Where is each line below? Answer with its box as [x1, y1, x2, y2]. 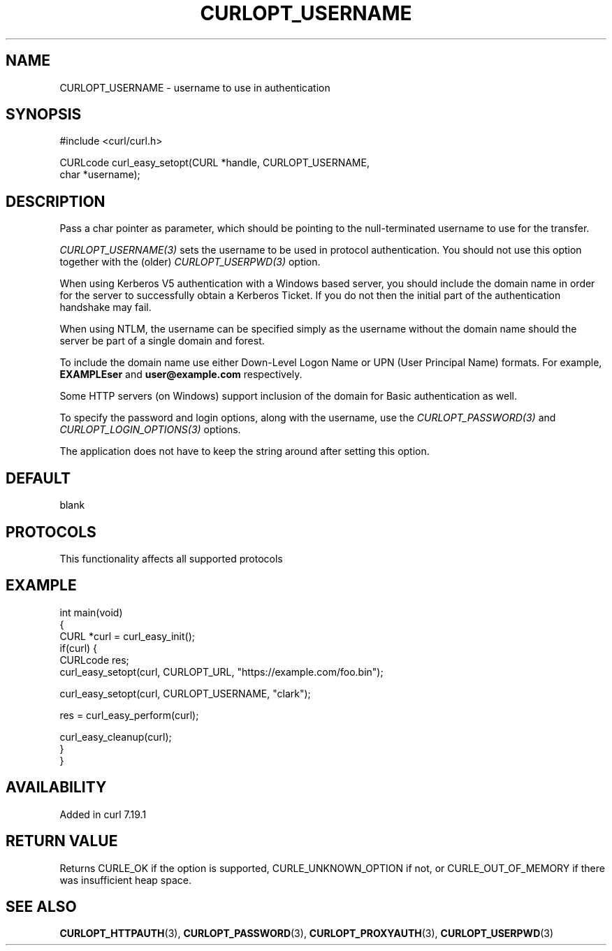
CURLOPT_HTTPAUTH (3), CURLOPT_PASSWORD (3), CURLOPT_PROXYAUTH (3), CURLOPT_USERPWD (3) [59, 927, 554, 940]
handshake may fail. [59, 301, 152, 314]
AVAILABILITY [6, 778, 107, 797]
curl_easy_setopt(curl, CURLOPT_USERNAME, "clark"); [59, 687, 311, 699]
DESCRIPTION [6, 192, 105, 210]
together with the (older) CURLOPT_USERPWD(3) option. [59, 256, 321, 268]
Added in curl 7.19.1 [59, 808, 147, 820]
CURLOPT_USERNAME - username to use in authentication [59, 81, 330, 94]
